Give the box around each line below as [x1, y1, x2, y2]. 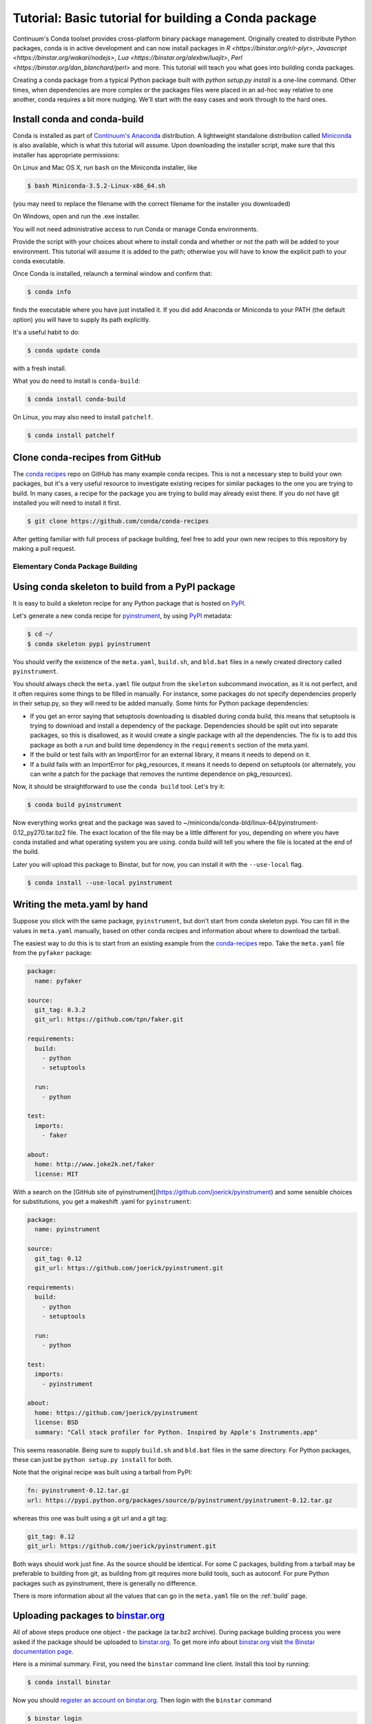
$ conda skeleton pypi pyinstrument [27, 640, 152, 648]
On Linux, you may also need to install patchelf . [12, 413, 153, 421]
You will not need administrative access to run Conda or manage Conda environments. [12, 225, 258, 233]
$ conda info [27, 288, 72, 296]
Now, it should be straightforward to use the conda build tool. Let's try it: [12, 783, 225, 791]
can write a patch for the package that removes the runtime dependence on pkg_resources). [30, 770, 293, 778]
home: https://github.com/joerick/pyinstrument [34, 1409, 198, 1416]
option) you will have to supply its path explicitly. [12, 315, 151, 323]
